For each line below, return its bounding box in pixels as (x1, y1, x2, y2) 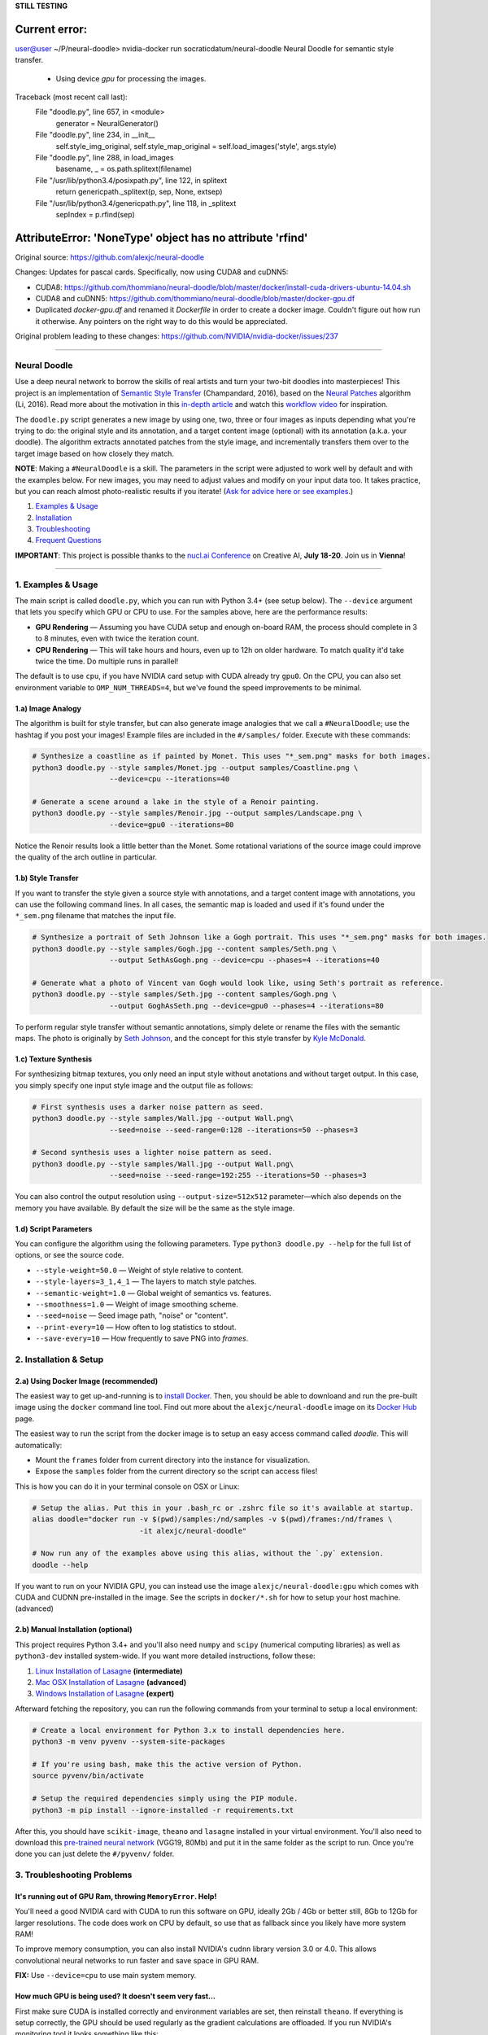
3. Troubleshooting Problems (15, 1869, 133, 1880)
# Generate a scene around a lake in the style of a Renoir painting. (32, 798, 320, 807)
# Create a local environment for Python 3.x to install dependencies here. (32, 1726, 346, 1735)
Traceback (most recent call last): (15, 92, 128, 102)
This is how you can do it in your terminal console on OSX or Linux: (15, 1481, 240, 1491)
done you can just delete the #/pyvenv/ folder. (15, 1849, 175, 1859)
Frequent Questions (35, 536, 102, 545)
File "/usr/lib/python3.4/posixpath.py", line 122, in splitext (35, 175, 228, 185)
